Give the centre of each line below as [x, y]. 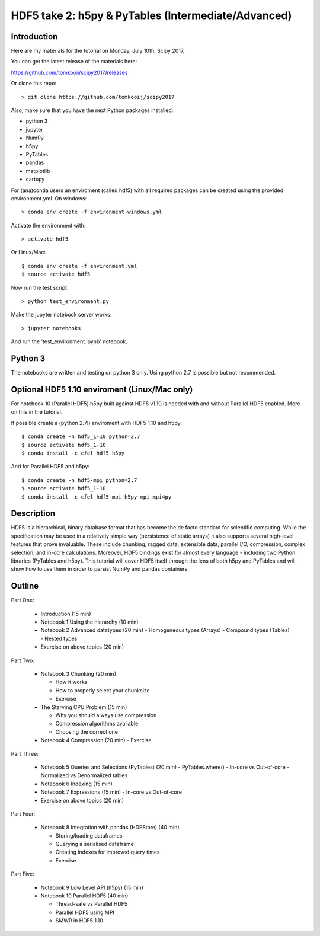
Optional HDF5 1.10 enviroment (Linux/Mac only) [102, 389]
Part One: [23, 600]
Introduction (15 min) [66, 614]
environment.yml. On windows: [49, 198]
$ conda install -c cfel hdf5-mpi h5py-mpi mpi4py [97, 497]
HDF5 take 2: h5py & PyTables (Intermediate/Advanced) [151, 15]
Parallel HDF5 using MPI [85, 912]
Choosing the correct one [87, 731]
